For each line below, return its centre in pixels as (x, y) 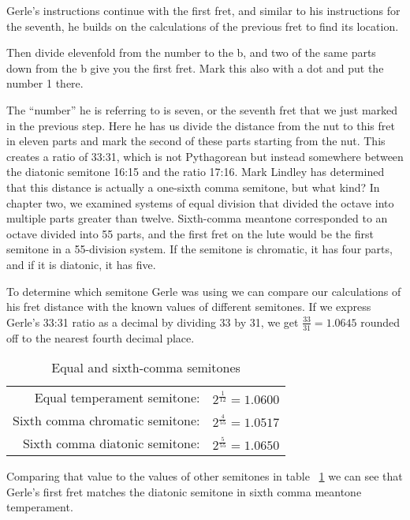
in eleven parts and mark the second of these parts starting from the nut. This (196, 141)
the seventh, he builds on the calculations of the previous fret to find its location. (203, 26)
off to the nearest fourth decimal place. (101, 337)
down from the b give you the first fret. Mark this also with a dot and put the (195, 67)
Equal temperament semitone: (117, 398)
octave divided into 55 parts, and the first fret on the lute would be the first (190, 233)
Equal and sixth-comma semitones (146, 368)
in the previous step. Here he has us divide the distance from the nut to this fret (201, 125)
